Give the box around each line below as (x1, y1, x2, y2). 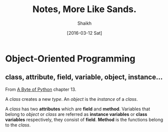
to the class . (5, 122, 31, 128)
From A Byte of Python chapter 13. (5, 86, 76, 92)
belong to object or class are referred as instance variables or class (5, 111, 147, 117)
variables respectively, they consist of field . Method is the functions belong (5, 116, 163, 122)
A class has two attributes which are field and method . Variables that (5, 106, 150, 112)
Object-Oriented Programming (5, 53, 136, 64)
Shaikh (77, 20, 92, 26)
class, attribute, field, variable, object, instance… (5, 73, 163, 82)
